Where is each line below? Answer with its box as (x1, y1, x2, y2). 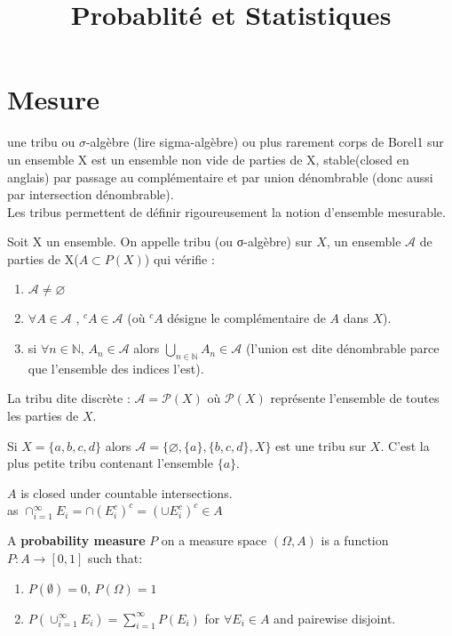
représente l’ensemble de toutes (270, 389, 440, 407)
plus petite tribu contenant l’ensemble (7, 454, 213, 472)
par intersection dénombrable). (7, 185, 174, 204)
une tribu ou (7, 133, 75, 151)
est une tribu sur (275, 436, 367, 455)
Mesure (7, 81, 99, 117)
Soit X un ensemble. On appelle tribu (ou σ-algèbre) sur (7, 232, 313, 251)
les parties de (7, 407, 79, 425)
